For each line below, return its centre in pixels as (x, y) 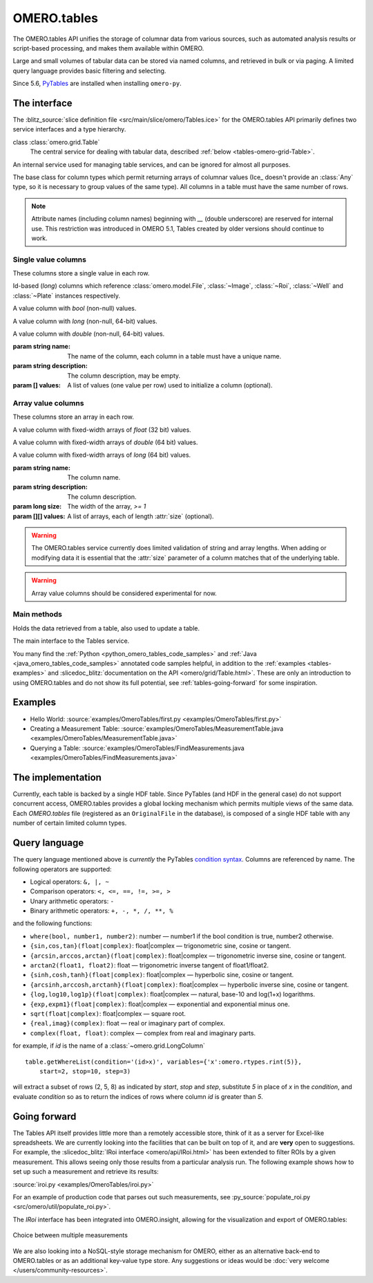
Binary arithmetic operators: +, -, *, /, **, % (102, 911)
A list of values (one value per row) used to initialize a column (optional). (170, 385)
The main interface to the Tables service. (71, 641)
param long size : (37, 507)
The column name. (94, 477)
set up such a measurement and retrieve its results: (86, 1172)
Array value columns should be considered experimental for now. (124, 593)
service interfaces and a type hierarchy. (69, 129)
